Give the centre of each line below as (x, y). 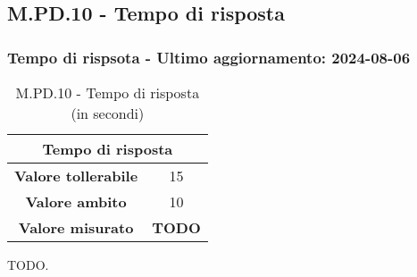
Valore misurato (76, 227)
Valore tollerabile (76, 176)
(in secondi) (108, 113)
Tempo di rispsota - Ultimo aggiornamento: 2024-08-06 (209, 57)
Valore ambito (76, 201)
